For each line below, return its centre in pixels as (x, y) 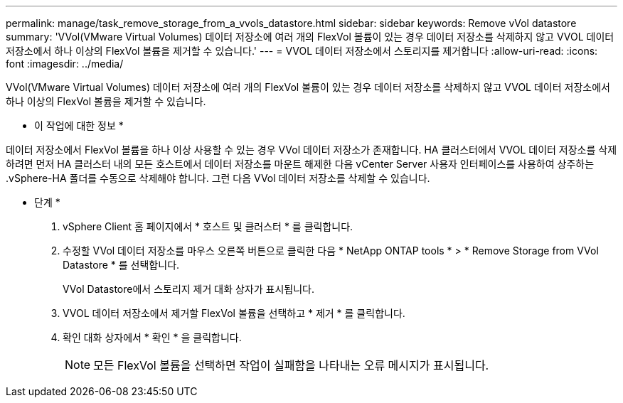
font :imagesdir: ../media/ (65, 64)
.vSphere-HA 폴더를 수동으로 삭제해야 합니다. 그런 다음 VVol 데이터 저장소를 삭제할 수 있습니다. (218, 178)
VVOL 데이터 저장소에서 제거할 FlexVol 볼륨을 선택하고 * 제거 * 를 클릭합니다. (234, 313)
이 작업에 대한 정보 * (79, 125)
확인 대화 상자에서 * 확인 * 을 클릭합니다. (152, 337)
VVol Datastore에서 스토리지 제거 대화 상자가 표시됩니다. (188, 289)
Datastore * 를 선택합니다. (121, 265)
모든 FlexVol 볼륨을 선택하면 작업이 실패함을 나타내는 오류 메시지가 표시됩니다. (291, 365)
